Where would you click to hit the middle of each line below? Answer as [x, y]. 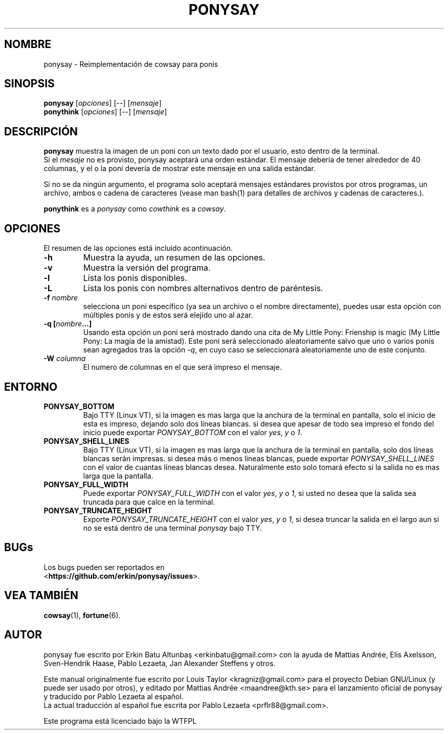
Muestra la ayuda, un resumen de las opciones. [174, 258]
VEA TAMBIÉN [41, 596]
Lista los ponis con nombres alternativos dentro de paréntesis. [203, 288]
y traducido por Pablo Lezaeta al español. [114, 696]
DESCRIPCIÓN [41, 131]
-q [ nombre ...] [68, 324]
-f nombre [61, 298]
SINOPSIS [29, 84]
